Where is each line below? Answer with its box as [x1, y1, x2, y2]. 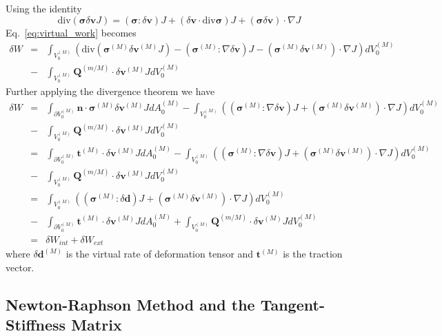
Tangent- [260, 293, 325, 315]
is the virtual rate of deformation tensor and [66, 246, 254, 261]
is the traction [283, 246, 343, 261]
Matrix [71, 313, 122, 335]
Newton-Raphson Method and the [6, 293, 255, 315]
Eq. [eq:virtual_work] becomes [6, 25, 137, 39]
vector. [6, 260, 34, 274]
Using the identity [6, 1, 82, 15]
